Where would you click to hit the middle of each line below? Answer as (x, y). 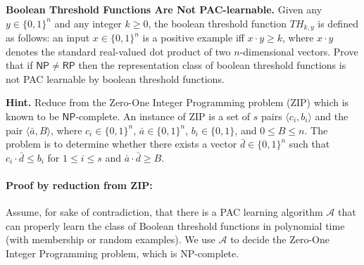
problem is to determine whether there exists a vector (121, 144)
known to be (32, 116)
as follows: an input (48, 38)
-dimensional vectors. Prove (299, 51)
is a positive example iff (193, 38)
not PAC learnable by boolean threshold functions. (115, 78)
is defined (338, 23)
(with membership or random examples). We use (111, 239)
